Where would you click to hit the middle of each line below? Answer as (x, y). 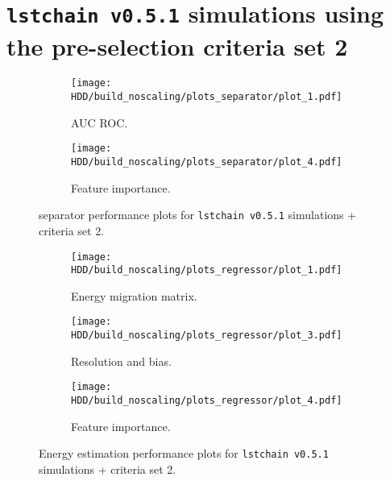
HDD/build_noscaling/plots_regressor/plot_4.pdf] (207, 400)
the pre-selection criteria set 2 (177, 46)
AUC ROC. (100, 122)
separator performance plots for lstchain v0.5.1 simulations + (198, 215)
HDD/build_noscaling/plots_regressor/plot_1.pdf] (207, 270)
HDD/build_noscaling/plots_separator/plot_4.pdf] (207, 162)
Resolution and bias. (121, 361)
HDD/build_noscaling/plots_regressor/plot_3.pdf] (207, 336)
